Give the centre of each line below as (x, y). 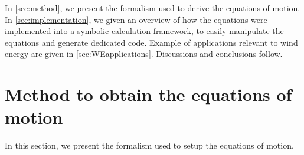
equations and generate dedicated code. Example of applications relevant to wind (151, 42)
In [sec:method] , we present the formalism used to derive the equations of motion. (153, 8)
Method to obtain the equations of (148, 94)
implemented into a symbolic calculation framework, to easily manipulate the (144, 31)
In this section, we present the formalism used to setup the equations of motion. (149, 145)
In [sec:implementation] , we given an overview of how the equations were (136, 19)
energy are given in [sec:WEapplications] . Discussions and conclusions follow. (144, 54)
